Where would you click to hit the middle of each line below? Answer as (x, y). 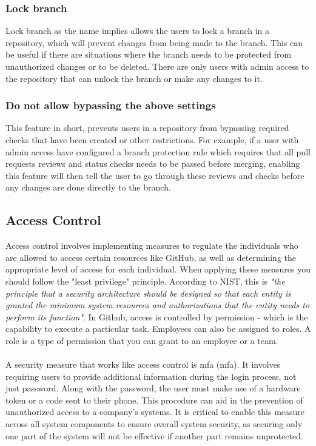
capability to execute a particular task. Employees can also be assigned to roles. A (158, 329)
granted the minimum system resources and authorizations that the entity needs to (157, 305)
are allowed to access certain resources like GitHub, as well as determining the (151, 257)
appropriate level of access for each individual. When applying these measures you (158, 269)
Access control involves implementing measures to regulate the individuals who (152, 245)
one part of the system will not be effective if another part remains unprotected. (154, 435)
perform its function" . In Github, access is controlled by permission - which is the (157, 316)
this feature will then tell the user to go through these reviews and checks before (155, 175)
